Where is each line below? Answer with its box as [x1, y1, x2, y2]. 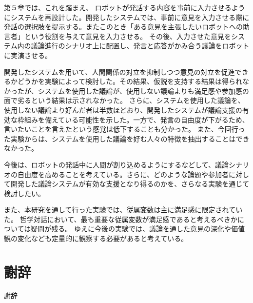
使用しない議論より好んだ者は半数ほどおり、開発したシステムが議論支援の [4, 104, 242, 115]
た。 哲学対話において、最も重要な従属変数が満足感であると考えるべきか [4, 214, 237, 224]
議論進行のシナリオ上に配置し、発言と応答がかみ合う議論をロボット [31, 40, 250, 51]
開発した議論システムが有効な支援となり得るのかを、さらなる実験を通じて [10, 179, 250, 189]
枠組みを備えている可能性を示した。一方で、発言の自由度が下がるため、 [17, 114, 249, 124]
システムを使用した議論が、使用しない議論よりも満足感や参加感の [38, 85, 249, 96]
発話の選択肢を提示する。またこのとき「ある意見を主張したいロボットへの [4, 21, 243, 32]
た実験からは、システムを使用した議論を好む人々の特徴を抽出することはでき [4, 133, 250, 143]
